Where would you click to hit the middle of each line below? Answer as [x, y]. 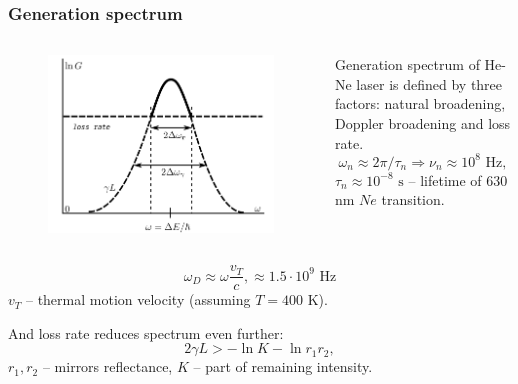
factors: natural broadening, [420, 103]
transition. [413, 199]
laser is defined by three [429, 83]
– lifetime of [445, 179]
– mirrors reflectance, [107, 366]
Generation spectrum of [407, 64]
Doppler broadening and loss [422, 123]
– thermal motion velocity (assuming [138, 299]
